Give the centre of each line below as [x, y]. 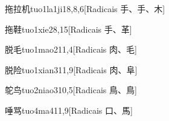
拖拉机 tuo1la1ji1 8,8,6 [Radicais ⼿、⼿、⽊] [85, 8]
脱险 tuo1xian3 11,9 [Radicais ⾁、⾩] [71, 69]
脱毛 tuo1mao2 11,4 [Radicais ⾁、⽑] [71, 49]
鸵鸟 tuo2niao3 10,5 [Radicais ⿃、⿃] [71, 90]
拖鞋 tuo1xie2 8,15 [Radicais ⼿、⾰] [69, 29]
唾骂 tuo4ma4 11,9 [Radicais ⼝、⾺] [69, 110]
